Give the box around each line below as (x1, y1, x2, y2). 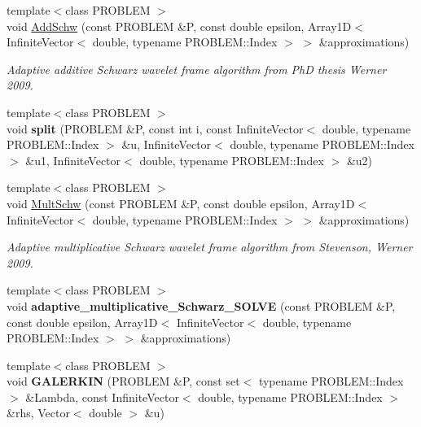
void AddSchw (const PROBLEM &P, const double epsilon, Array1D (7, 17, 352, 34)
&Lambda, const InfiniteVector (25, 388, 179, 405)
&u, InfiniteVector (121, 136, 212, 153)
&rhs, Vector (7, 404, 70, 421)
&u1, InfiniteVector (25, 151, 121, 168)
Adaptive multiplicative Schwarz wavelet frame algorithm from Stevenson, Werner (7, 238, 413, 255)
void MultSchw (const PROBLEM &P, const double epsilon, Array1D (7, 194, 355, 211)
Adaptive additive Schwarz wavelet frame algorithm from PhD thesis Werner (7, 60, 387, 77)
